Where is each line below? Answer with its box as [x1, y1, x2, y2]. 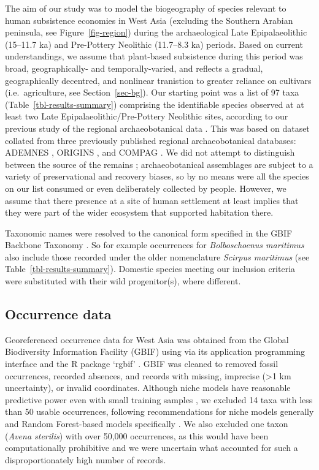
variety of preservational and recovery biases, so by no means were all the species [5, 170, 309, 183]
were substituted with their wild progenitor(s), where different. [5, 275, 241, 287]
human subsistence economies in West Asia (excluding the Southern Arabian [5, 13, 293, 26]
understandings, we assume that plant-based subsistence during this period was [5, 50, 303, 63]
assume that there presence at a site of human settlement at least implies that [5, 194, 299, 207]
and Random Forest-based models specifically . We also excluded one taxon [5, 417, 288, 430]
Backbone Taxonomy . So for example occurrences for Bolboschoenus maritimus [5, 238, 304, 251]
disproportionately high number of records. [5, 453, 166, 466]
